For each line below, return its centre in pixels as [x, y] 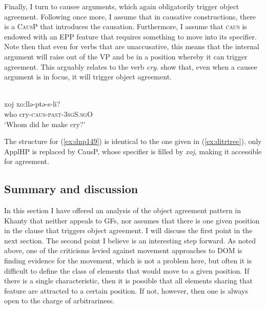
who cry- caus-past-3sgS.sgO [48, 114]
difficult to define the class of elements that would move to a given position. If [127, 270]
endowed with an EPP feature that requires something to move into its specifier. [130, 36]
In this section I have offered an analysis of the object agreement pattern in [122, 210]
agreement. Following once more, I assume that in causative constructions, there [130, 16]
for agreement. [27, 161]
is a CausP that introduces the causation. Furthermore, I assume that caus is [126, 26]
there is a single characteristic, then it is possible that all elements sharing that [128, 281]
